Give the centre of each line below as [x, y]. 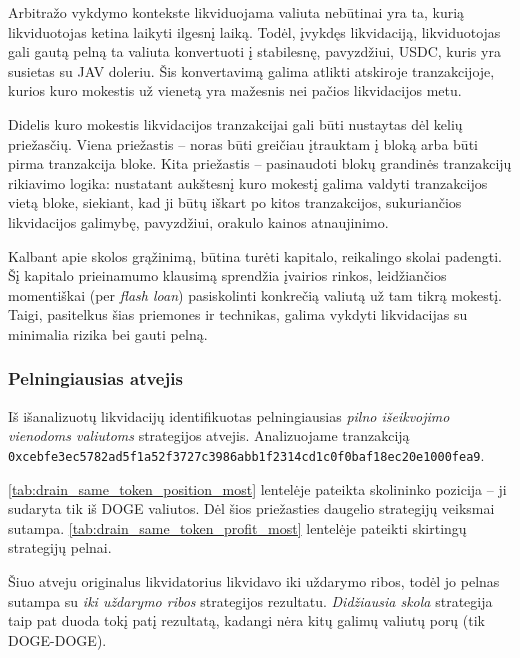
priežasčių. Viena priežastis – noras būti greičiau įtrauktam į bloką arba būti [243, 143]
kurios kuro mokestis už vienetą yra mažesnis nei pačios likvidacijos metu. [235, 90]
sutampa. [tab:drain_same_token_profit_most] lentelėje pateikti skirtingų [237, 527]
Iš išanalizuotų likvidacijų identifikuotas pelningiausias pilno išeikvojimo [229, 415]
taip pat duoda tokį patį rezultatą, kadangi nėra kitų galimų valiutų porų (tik [246, 620]
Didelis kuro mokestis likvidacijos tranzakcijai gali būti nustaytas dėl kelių [235, 123]
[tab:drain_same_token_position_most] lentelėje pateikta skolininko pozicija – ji [257, 488]
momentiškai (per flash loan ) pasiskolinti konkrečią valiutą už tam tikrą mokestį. [255, 294]
